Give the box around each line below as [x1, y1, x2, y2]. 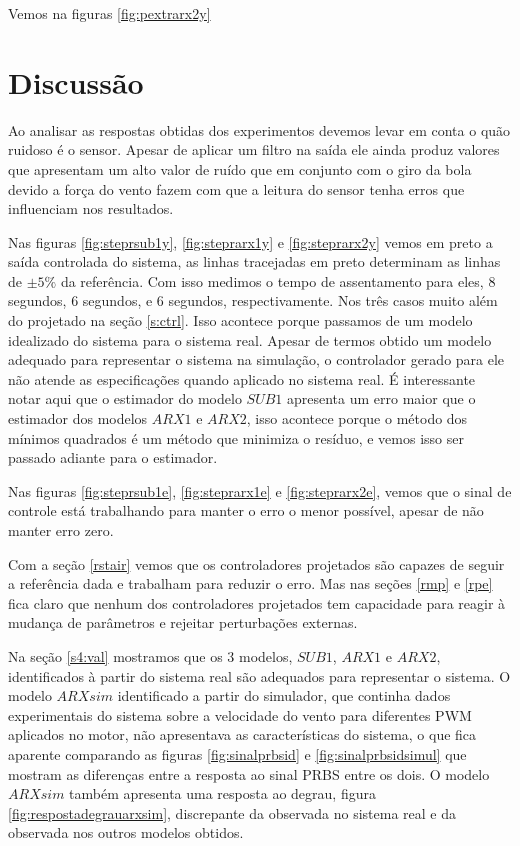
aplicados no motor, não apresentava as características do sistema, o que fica [8, 724, 477, 745]
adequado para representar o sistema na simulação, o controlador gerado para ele [8, 349, 505, 370]
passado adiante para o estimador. [8, 447, 218, 468]
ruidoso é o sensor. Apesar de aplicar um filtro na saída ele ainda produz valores [8, 139, 500, 160]
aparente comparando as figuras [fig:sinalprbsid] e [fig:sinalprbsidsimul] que [8, 743, 467, 764]
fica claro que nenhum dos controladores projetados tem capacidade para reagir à [8, 592, 506, 613]
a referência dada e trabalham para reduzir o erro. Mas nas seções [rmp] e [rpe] [8, 573, 493, 594]
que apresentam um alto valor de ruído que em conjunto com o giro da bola [8, 158, 472, 179]
